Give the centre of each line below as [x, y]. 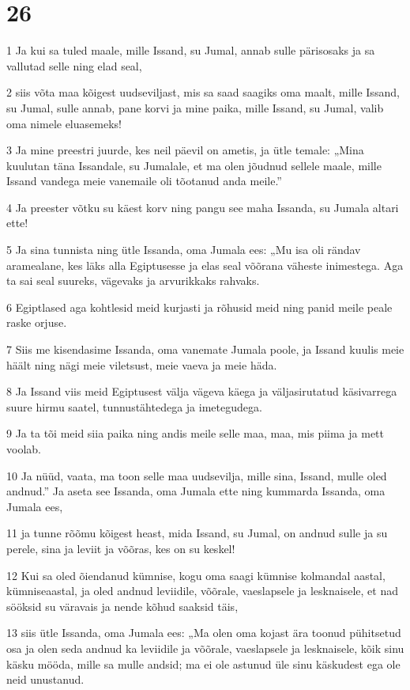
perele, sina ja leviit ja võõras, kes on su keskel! [121, 548]
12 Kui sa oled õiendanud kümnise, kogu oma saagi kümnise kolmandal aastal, [196, 575]
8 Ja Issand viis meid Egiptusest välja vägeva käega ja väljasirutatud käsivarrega [202, 391]
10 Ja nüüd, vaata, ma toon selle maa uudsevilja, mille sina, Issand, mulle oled [197, 475]
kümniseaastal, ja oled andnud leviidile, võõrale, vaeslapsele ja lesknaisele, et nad [202, 591]
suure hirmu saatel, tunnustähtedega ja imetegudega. [134, 406]
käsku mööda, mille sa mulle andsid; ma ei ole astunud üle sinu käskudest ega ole [203, 663]
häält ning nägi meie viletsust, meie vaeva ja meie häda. [142, 364]
